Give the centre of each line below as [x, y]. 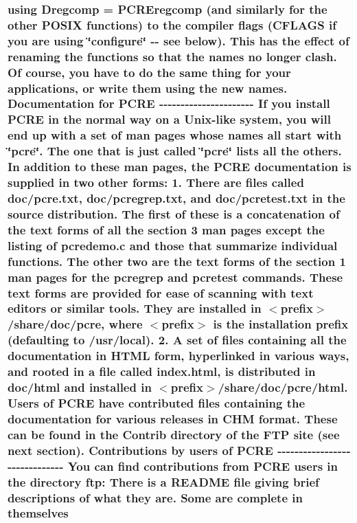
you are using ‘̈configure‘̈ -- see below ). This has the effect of [178, 40]
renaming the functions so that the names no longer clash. [172, 56]
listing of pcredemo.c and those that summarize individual [173, 245]
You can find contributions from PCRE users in [203, 466]
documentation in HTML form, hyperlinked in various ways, [178, 356]
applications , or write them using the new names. [148, 88]
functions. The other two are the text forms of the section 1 [177, 261]
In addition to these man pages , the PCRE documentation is [180, 167]
